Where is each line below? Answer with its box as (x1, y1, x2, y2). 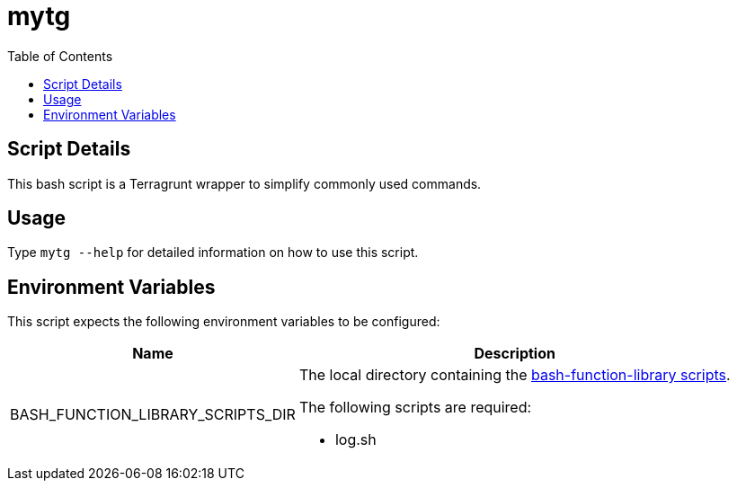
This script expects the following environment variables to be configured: (7, 314, 440, 330)
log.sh (334, 430, 377, 449)
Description (474, 344, 555, 363)
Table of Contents (7, 48, 113, 64)
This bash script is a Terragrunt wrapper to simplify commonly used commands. (7, 175, 482, 191)
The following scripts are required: (298, 398, 532, 417)
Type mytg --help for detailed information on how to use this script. (7, 244, 419, 261)
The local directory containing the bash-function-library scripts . (298, 366, 731, 385)
